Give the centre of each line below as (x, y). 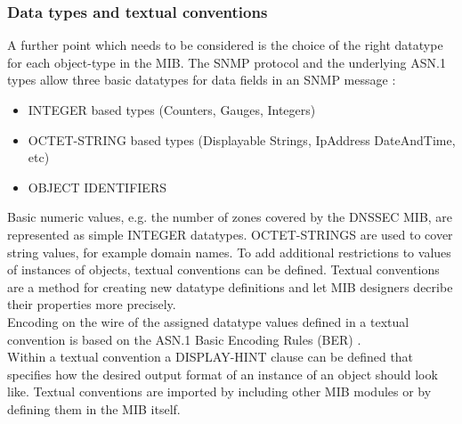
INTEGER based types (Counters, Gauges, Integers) (172, 110)
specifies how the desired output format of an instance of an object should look (223, 374)
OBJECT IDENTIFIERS (97, 187)
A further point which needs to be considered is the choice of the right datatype (225, 45)
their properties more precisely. (92, 304)
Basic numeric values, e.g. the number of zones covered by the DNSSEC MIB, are (230, 217)
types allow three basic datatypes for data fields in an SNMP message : (202, 80)
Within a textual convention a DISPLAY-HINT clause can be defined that (211, 357)
